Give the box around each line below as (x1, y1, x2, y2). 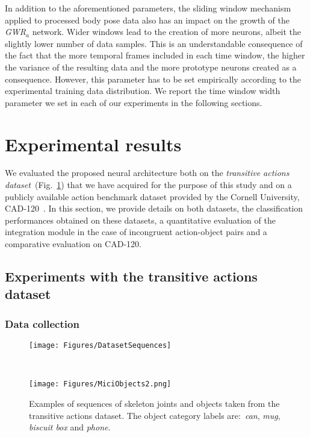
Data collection (5, 316, 79, 331)
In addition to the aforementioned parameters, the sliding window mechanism (5, 2, 291, 14)
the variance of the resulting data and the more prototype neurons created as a (5, 60, 297, 73)
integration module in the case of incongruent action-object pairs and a (5, 225, 267, 238)
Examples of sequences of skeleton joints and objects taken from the (29, 397, 280, 409)
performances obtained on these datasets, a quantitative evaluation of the (5, 213, 276, 226)
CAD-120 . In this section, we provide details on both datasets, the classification (5, 202, 303, 215)
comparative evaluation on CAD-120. (5, 237, 141, 250)
